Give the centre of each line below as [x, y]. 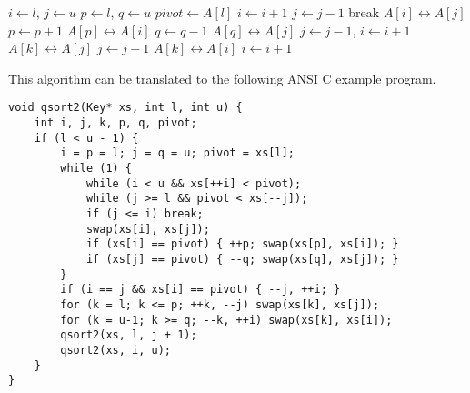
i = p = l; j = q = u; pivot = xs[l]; [177, 153]
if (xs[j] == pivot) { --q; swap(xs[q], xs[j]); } [242, 259]
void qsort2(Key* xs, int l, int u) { [125, 108]
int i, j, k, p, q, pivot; [115, 123]
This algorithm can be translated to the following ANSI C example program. [222, 78]
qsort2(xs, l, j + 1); [129, 335]
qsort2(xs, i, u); [115, 350]
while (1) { [96, 168]
